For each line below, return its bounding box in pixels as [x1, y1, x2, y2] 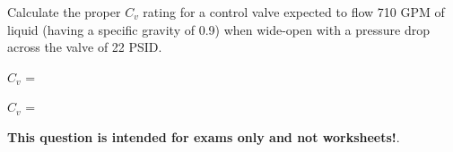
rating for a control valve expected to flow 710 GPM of [143, 3, 445, 21]
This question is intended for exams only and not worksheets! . [7, 127, 400, 146]
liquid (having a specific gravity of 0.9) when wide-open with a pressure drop [7, 20, 430, 38]
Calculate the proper [7, 3, 121, 21]
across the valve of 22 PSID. [7, 38, 162, 56]
